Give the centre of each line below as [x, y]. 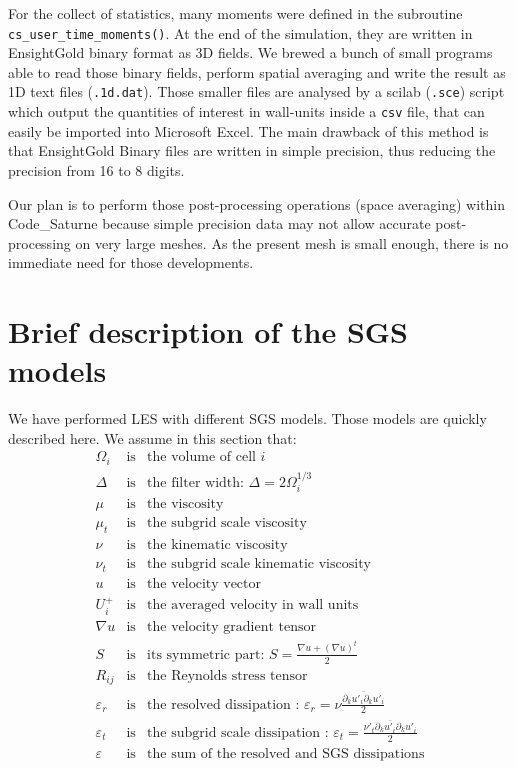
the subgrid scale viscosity [227, 523]
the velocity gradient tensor [231, 626]
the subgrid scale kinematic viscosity [259, 564]
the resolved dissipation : [223, 704]
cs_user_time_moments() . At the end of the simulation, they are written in [240, 32]
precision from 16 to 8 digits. [96, 169]
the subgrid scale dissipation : [238, 732]
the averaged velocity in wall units [253, 605]
